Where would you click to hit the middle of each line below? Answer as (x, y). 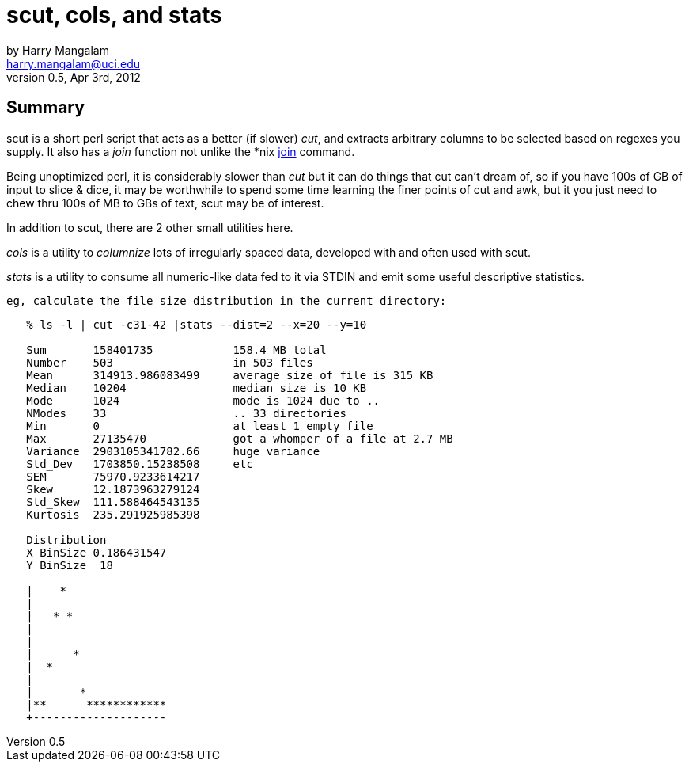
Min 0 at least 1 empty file (200, 426)
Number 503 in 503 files (170, 362)
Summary (45, 108)
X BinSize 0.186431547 (97, 552)
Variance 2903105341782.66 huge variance (173, 451)
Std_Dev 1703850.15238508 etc (140, 464)
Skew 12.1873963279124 (113, 489)
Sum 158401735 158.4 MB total (176, 350)
